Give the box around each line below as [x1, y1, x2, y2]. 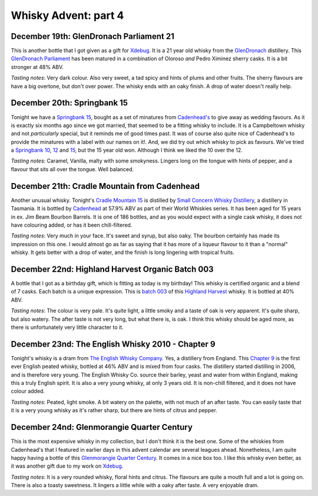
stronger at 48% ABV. [11, 63, 64, 70]
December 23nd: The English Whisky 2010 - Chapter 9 [11, 339, 216, 349]
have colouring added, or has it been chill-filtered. [11, 221, 132, 229]
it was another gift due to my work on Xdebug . [11, 462, 124, 469]
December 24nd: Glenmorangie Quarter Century [11, 422, 193, 432]
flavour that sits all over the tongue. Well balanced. [11, 165, 134, 172]
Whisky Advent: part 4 [11, 9, 124, 22]
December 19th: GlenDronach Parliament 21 [11, 31, 175, 41]
